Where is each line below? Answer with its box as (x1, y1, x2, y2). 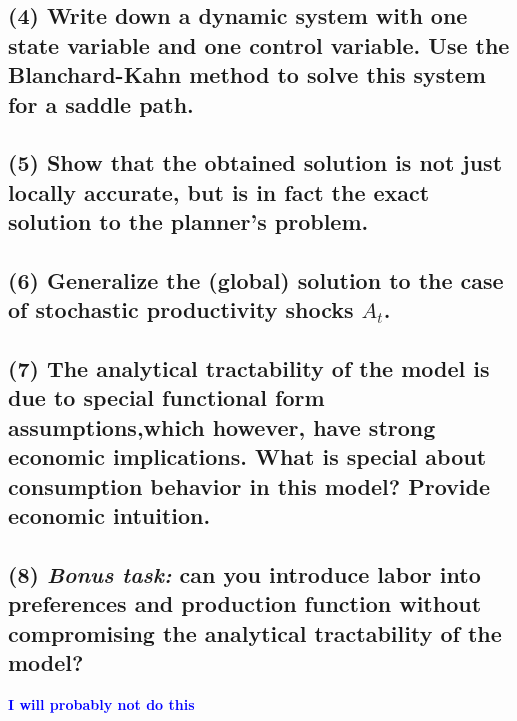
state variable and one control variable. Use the (8, 29, 510, 60)
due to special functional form (8, 382, 325, 413)
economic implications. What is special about (8, 441, 487, 472)
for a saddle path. (8, 88, 194, 119)
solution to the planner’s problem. (8, 206, 369, 237)
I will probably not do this (8, 693, 195, 714)
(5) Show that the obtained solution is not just (8, 147, 503, 178)
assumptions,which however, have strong (8, 411, 436, 442)
